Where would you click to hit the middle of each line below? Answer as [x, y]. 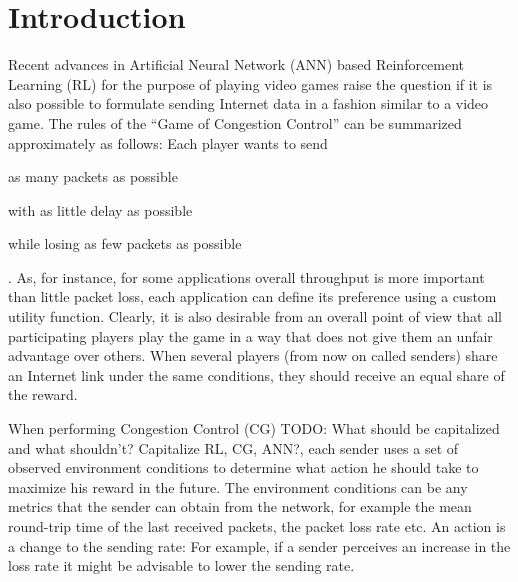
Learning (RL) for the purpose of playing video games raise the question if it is [250, 83]
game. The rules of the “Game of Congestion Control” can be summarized [235, 122]
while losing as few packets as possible [125, 243]
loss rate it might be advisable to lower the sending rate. [181, 565]
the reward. [43, 394]
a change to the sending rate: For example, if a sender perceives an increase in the [259, 545]
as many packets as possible [93, 176]
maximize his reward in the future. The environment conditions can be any [238, 486]
